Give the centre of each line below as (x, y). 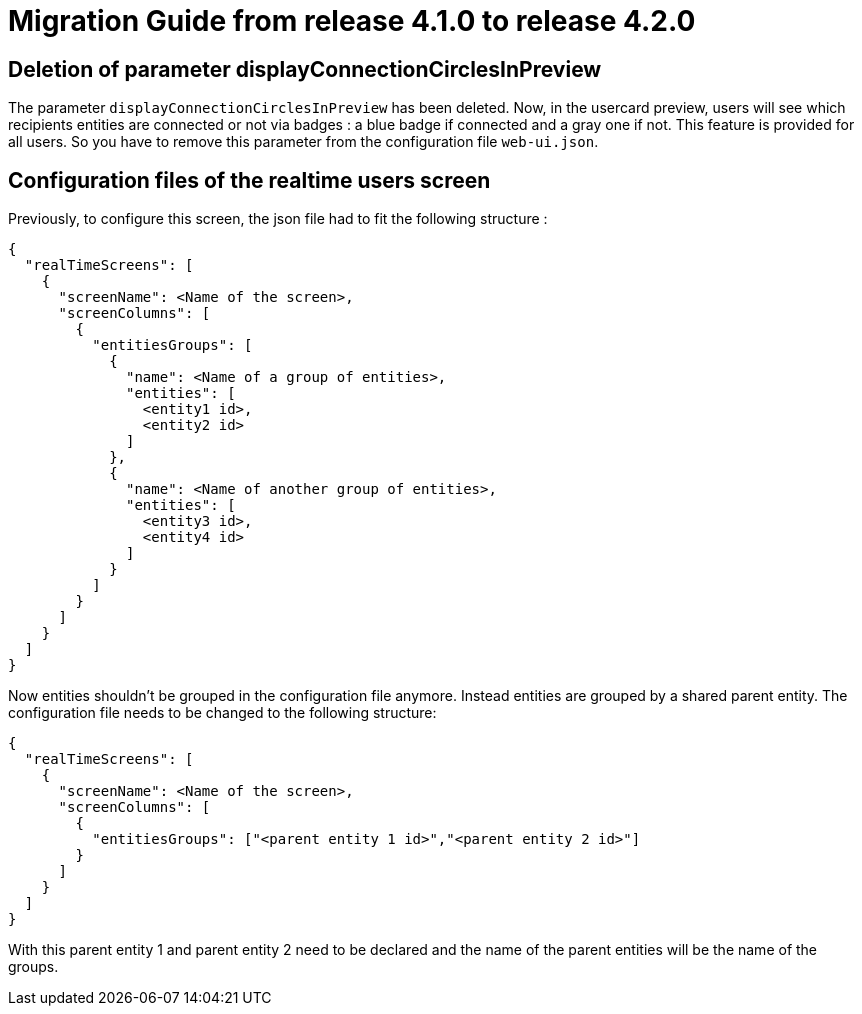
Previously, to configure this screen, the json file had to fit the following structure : (278, 219)
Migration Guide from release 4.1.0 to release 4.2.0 (352, 21)
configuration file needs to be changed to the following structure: (222, 713)
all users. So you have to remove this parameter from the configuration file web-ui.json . (303, 142)
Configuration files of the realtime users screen (249, 180)
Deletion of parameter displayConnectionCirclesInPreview (305, 69)
